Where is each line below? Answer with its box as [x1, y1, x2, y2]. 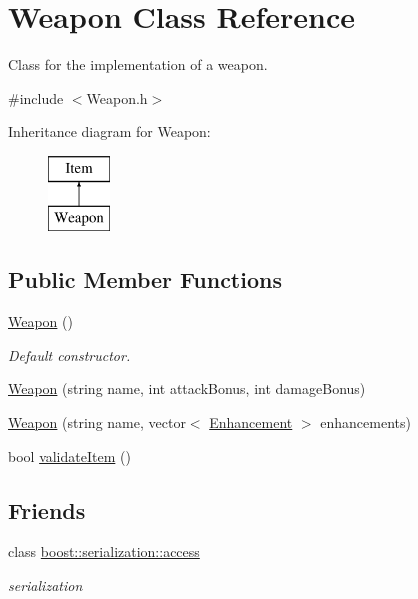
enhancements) [320, 412, 411, 433]
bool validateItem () [8, 445, 131, 466]
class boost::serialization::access [8, 541, 200, 562]
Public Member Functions [8, 264, 282, 295]
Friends [8, 494, 86, 525]
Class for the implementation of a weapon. [8, 54, 268, 75]
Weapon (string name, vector [8, 412, 186, 433]
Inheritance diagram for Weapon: [8, 121, 211, 142]
